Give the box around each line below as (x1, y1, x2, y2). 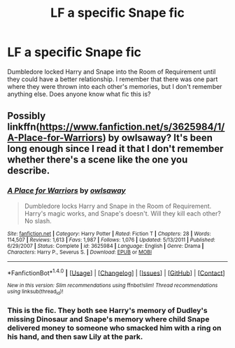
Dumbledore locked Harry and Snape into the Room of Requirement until (7, 67, 216, 76)
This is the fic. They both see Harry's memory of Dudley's (7, 305, 208, 315)
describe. (7, 165, 50, 176)
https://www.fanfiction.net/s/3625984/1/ (39, 121, 225, 133)
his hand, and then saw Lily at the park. (7, 331, 143, 341)
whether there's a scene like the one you (7, 154, 188, 166)
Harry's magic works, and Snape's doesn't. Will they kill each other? (24, 209, 222, 218)
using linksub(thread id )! (7, 288, 64, 296)
